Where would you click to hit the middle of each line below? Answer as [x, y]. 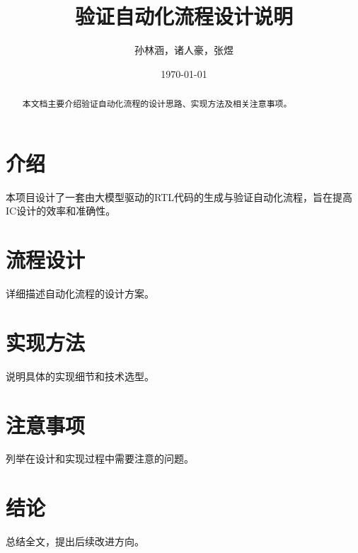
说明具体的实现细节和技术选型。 [80, 376]
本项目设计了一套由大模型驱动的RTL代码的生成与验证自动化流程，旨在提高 [179, 196]
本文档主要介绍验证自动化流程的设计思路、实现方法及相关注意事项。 [157, 104]
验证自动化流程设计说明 [184, 16]
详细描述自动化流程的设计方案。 [80, 293]
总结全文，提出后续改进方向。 [75, 541]
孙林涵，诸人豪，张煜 [184, 50]
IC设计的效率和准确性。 [61, 211]
